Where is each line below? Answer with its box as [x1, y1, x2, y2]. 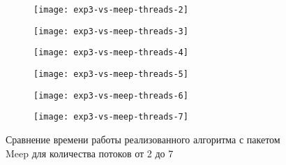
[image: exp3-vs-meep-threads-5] [33, 69, 188, 79]
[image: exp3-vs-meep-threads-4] [33, 48, 188, 58]
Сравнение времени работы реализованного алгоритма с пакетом [6, 131, 280, 146]
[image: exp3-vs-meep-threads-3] [33, 26, 188, 36]
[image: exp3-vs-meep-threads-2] [33, 5, 188, 15]
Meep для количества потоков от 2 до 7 [6, 145, 174, 160]
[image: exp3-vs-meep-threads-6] [33, 90, 188, 101]
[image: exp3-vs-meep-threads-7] [33, 112, 188, 122]
